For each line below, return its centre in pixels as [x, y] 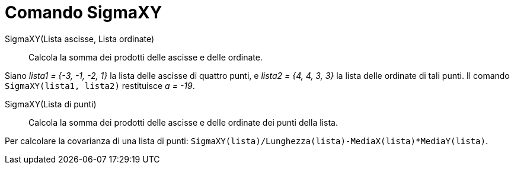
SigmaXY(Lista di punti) [51, 104]
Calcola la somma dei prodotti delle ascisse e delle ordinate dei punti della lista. [183, 122]
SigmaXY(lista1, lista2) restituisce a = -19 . [100, 85]
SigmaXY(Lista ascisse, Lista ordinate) [80, 39]
